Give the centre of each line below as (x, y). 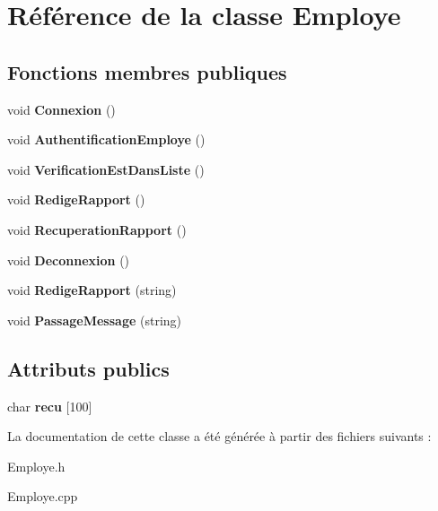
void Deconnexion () (69, 260)
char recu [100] (50, 406)
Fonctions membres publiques (147, 71)
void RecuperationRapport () (97, 229)
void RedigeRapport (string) (92, 290)
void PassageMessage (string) (95, 320)
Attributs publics (88, 368)
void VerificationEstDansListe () (106, 169)
